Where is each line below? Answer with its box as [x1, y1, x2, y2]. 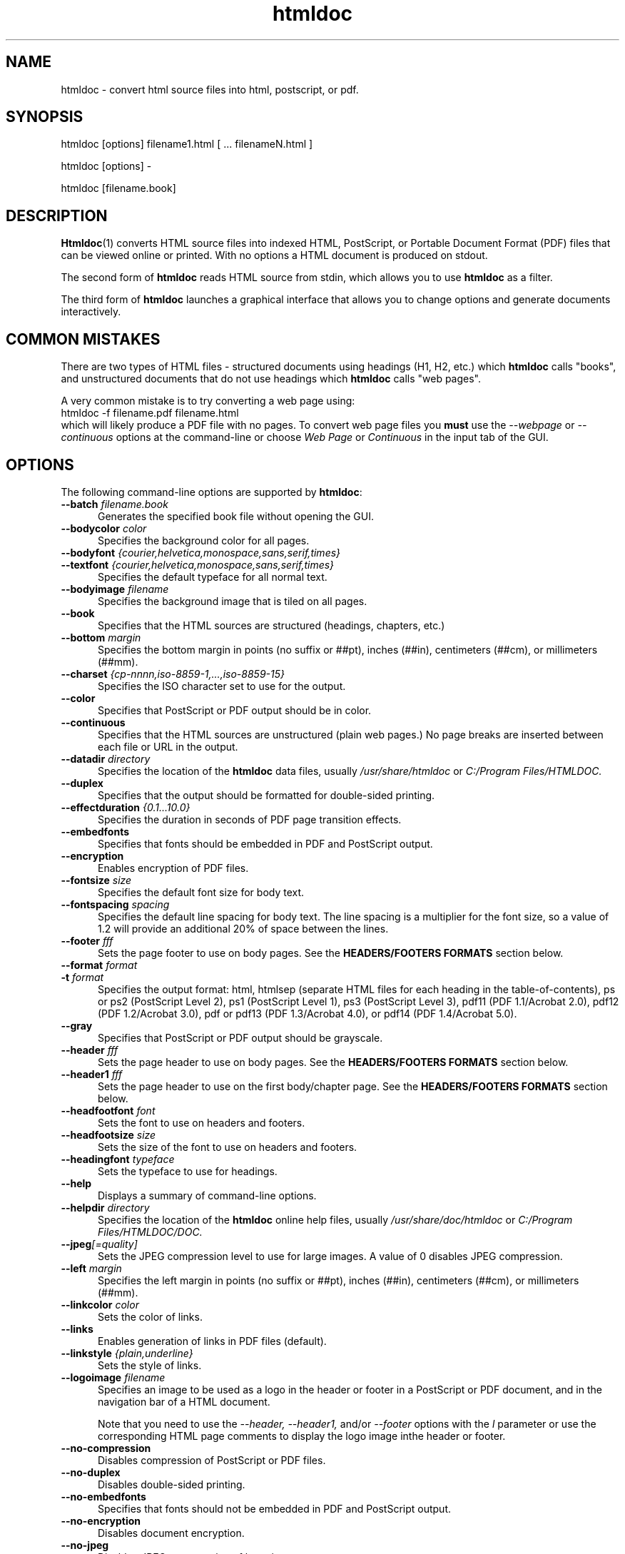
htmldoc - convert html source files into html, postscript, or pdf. [61, 83, 359, 96]
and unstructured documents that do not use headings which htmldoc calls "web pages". [61, 372, 482, 385]
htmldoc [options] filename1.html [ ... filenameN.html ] [61, 138, 313, 151]
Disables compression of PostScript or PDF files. [98, 1453, 326, 1466]
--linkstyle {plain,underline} [61, 1346, 193, 1359]
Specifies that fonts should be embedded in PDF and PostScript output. [98, 837, 433, 850]
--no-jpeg [61, 1538, 109, 1551]
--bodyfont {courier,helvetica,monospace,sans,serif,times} [61, 546, 341, 559]
